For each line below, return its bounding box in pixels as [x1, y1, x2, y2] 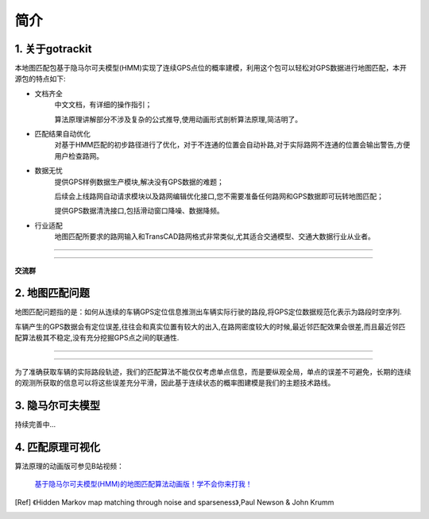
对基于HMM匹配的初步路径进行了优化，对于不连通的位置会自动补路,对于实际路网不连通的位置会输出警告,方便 [54, 140, 411, 150]
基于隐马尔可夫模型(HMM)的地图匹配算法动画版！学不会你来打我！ [34, 479, 253, 489]
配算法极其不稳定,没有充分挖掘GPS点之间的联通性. [14, 333, 180, 343]
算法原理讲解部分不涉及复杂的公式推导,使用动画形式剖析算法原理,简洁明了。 [54, 114, 303, 124]
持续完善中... [14, 419, 56, 429]
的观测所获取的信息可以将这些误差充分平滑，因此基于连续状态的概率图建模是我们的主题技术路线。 [14, 378, 335, 387]
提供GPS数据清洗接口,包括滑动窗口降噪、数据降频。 [54, 206, 224, 216]
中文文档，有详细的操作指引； [54, 100, 153, 110]
